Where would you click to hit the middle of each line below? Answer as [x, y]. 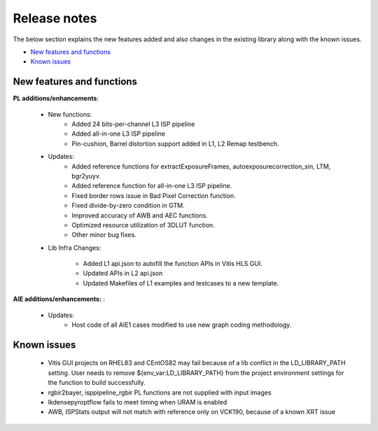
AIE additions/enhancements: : [59, 299]
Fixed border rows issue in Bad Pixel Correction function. [154, 195]
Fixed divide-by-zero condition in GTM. [128, 206]
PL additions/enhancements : [56, 99]
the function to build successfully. [97, 383]
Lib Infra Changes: [75, 248]
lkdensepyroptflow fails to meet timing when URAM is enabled [138, 402]
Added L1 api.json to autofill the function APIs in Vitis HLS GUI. [173, 264]
